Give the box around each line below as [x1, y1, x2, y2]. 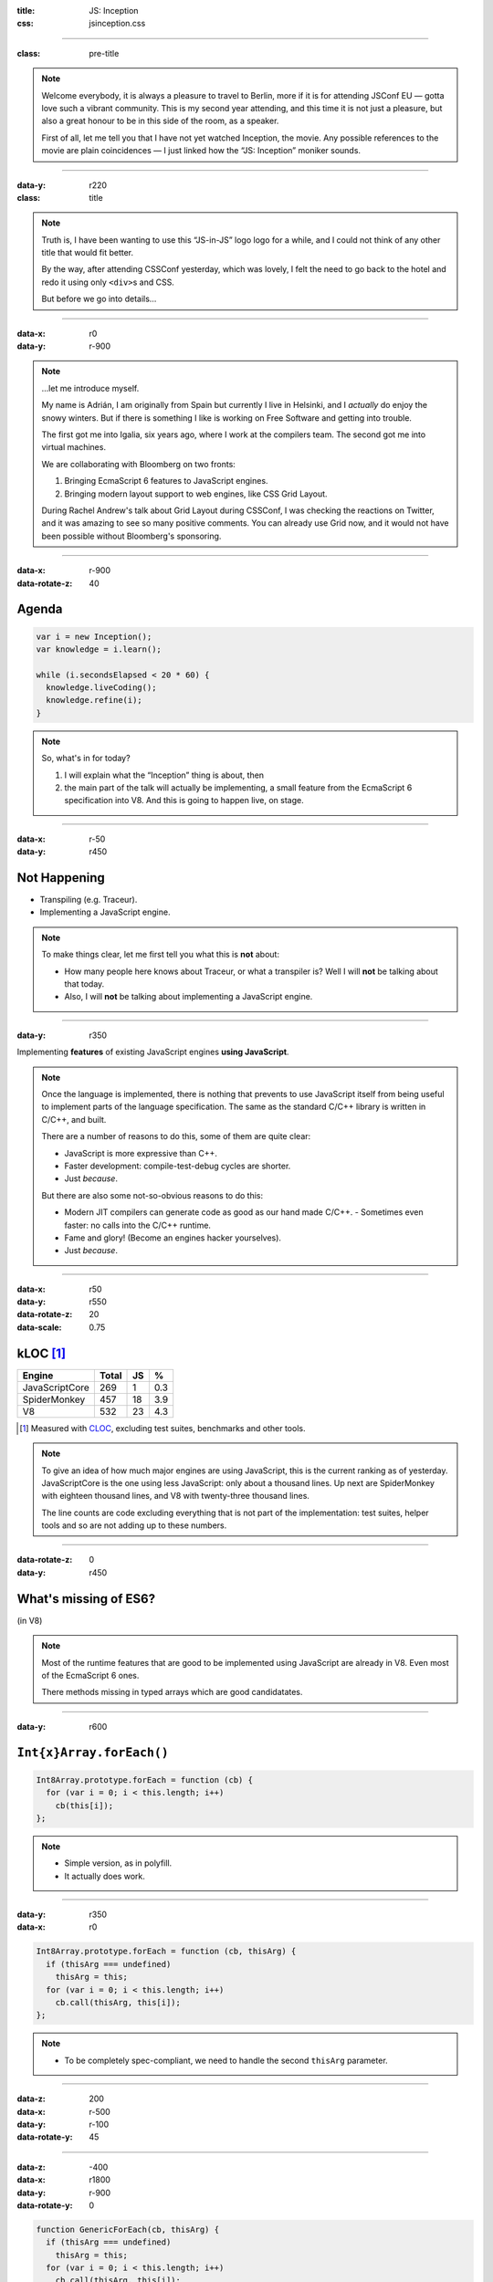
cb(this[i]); [55, 1800, 114, 1811]
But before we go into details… [41, 293, 157, 305]
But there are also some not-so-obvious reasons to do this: [41, 1189, 264, 1200]
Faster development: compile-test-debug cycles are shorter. [64, 1160, 291, 1171]
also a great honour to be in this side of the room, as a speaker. [41, 115, 279, 127]
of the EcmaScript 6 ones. [41, 1670, 140, 1680]
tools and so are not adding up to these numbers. [41, 1520, 227, 1531]
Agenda [16, 602, 63, 617]
